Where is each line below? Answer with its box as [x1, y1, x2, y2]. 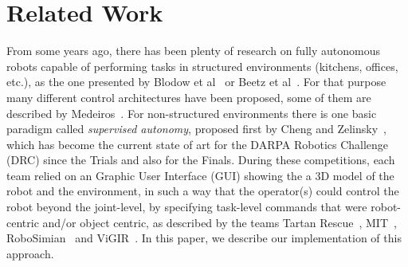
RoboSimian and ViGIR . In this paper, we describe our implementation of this [6, 230, 402, 246]
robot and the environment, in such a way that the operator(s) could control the [6, 183, 399, 199]
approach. [6, 245, 54, 261]
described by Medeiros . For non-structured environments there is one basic [6, 104, 377, 121]
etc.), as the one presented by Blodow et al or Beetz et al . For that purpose [6, 73, 386, 90]
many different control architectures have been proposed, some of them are [6, 88, 371, 105]
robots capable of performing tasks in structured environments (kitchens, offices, [6, 57, 398, 74]
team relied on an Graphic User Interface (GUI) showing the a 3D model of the [6, 167, 394, 183]
